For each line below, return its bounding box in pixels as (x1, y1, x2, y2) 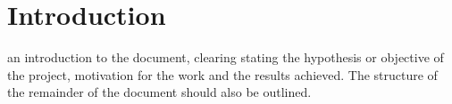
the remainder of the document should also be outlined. (7, 83, 312, 101)
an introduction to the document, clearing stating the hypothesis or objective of (7, 48, 444, 67)
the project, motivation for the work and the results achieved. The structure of (7, 65, 438, 84)
